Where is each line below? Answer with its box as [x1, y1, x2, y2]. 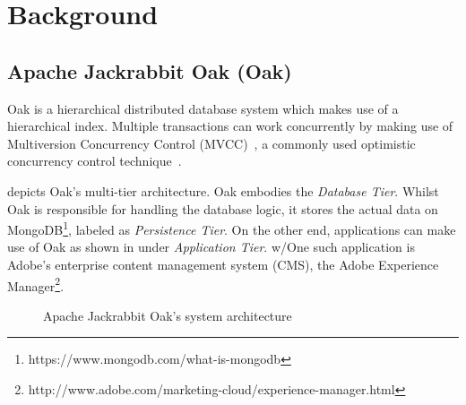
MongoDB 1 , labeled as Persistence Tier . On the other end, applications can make [7, 218, 456, 238]
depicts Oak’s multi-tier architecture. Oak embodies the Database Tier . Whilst [7, 181, 439, 200]
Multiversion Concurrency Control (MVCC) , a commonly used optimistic [7, 134, 416, 152]
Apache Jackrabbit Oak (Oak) [7, 56, 292, 84]
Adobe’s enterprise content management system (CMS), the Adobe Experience [7, 254, 439, 273]
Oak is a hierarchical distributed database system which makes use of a [7, 99, 399, 117]
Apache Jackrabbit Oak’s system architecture [43, 306, 292, 324]
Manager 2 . [7, 273, 65, 295]
